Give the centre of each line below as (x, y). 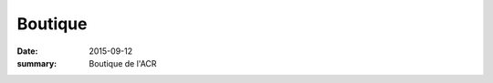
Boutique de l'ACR (123, 63)
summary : (37, 63)
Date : (27, 51)
